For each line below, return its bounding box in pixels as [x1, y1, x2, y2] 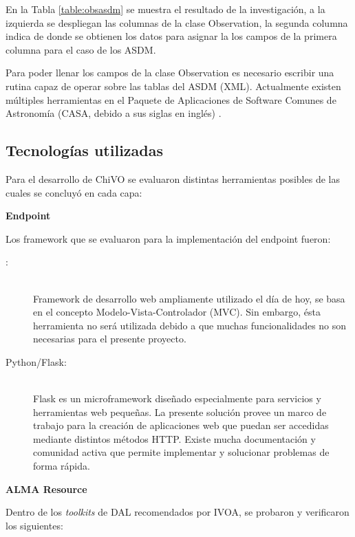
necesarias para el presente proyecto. [33, 331, 186, 346]
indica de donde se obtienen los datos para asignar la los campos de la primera [6, 29, 337, 43]
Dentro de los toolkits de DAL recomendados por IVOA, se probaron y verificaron [6, 505, 349, 519]
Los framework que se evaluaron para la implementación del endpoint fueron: [6, 231, 331, 245]
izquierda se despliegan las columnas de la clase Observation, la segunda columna [6, 15, 348, 30]
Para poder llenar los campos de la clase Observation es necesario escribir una [6, 65, 334, 80]
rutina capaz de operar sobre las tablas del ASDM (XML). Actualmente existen [6, 78, 341, 93]
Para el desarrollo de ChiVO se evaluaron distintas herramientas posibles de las [6, 171, 340, 186]
